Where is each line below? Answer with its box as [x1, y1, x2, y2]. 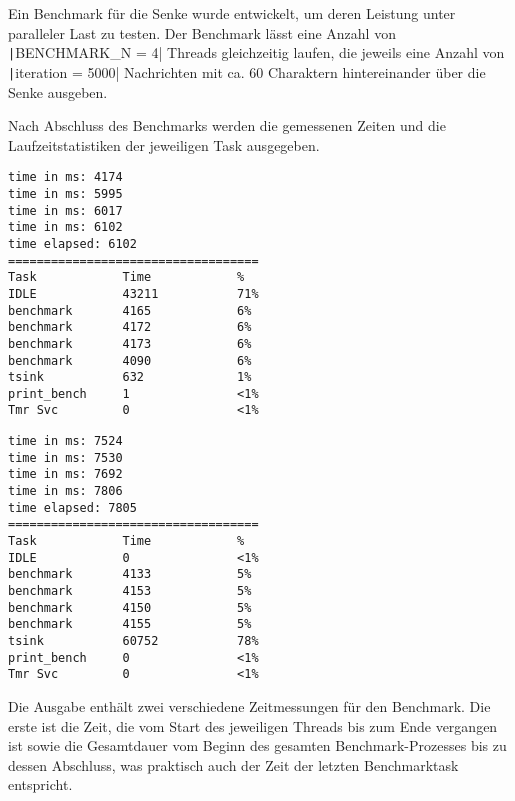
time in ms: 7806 [8, 484, 123, 499]
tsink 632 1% [8, 370, 252, 385]
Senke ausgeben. [8, 81, 108, 102]
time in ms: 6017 [8, 203, 123, 218]
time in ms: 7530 [8, 450, 123, 465]
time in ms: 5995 [8, 186, 123, 201]
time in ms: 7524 [8, 434, 123, 449]
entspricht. [8, 774, 73, 795]
